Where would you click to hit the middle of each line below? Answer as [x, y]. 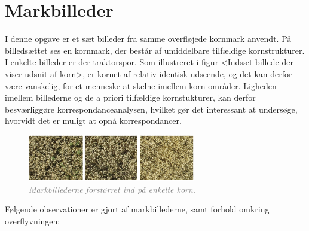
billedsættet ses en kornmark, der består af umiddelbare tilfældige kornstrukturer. [155, 50]
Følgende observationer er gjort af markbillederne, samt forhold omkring [137, 209]
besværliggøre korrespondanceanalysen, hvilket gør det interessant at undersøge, [151, 109]
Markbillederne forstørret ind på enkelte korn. [112, 189]
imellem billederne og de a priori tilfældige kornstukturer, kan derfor [130, 97]
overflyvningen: [33, 221]
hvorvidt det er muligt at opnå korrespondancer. [93, 121]
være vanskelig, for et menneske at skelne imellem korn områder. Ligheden [141, 85]
